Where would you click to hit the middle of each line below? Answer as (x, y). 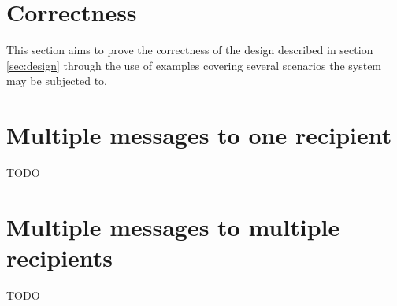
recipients (60, 257)
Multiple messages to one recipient (199, 135)
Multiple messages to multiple (173, 226)
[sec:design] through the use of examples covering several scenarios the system (194, 65)
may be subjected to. (57, 81)
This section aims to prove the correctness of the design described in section (190, 50)
